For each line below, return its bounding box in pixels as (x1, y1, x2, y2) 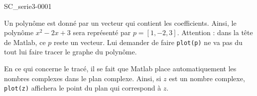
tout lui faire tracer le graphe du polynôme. (4, 47, 137, 57)
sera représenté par (73, 27, 131, 38)
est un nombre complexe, (169, 73, 245, 83)
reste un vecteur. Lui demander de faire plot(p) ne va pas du (53, 37, 243, 47)
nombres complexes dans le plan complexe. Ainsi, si (4, 73, 161, 83)
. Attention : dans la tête (177, 27, 253, 38)
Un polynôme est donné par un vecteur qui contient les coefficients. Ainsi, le (4, 17, 237, 28)
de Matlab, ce (4, 37, 46, 47)
